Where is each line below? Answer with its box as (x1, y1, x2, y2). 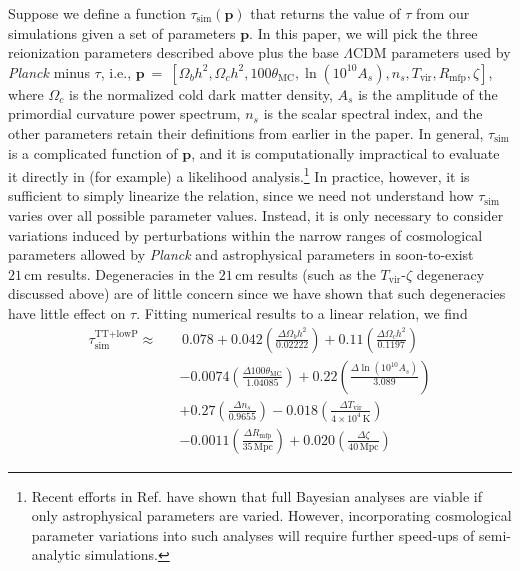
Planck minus (8, 61, 90, 82)
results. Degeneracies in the (46, 263, 215, 284)
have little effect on (8, 302, 126, 323)
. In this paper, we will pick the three (249, 22, 478, 43)
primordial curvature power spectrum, (8, 103, 241, 124)
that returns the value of (250, 3, 401, 23)
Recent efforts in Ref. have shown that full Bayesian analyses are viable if (31, 485, 482, 506)
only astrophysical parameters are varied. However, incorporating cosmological (31, 505, 512, 526)
